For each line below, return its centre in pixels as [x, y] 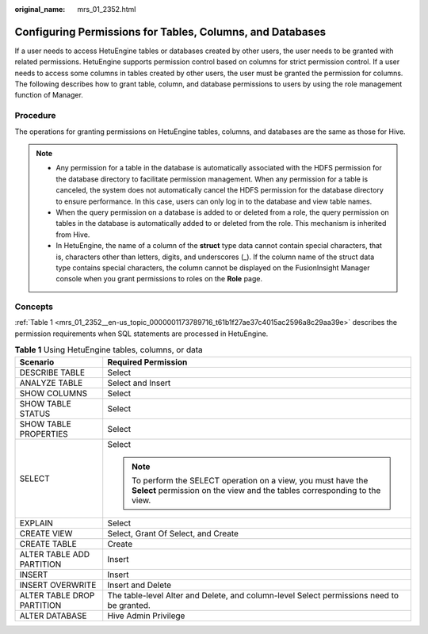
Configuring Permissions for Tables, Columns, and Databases [170, 32]
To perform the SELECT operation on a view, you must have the [250, 480]
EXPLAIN [36, 523]
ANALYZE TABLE [51, 383]
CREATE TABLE [48, 544]
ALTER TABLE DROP [57, 595]
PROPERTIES [44, 433]
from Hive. [73, 235]
